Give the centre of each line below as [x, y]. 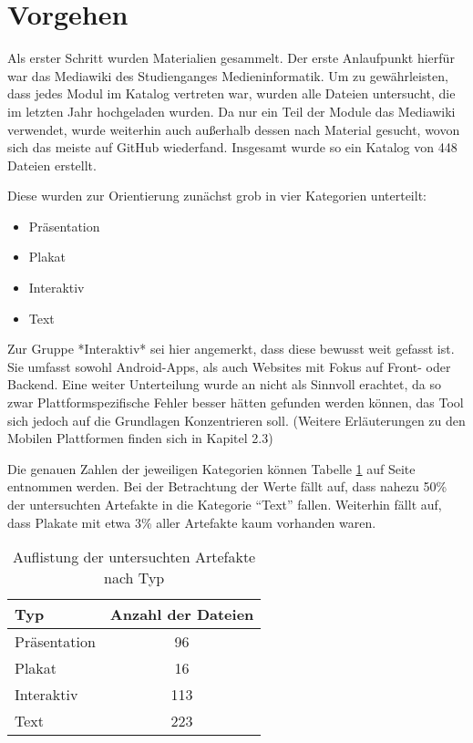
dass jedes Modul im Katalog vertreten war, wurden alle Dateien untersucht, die [231, 93]
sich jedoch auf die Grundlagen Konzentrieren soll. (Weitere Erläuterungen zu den [236, 420]
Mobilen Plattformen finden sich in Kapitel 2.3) [140, 438]
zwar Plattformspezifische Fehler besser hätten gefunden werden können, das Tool [236, 402]
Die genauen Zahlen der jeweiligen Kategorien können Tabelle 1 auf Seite [211, 468]
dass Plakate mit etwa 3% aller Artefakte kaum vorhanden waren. [192, 522]
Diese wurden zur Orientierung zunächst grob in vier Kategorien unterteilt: [217, 196]
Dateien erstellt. [52, 165]
